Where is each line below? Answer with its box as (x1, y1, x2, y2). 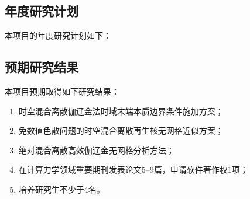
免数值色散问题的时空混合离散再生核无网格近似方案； (18, 124, 224, 137)
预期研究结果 (5, 58, 78, 76)
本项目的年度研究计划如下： (5, 29, 111, 41)
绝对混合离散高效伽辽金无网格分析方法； (18, 144, 174, 156)
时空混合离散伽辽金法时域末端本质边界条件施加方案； (18, 104, 224, 117)
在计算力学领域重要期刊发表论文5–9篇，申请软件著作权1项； (18, 163, 248, 176)
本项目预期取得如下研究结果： (5, 85, 119, 97)
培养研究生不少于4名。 (18, 183, 105, 195)
